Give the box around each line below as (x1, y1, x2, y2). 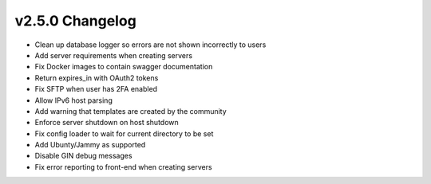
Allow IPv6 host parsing (34, 96, 113, 105)
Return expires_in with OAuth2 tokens (34, 72, 159, 83)
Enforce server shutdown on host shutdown (34, 118, 179, 127)
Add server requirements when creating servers (34, 50, 193, 60)
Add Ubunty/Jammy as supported (34, 140, 146, 150)
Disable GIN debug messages (34, 151, 132, 161)
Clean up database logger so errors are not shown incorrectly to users (34, 40, 267, 49)
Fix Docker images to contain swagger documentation (34, 62, 213, 72)
